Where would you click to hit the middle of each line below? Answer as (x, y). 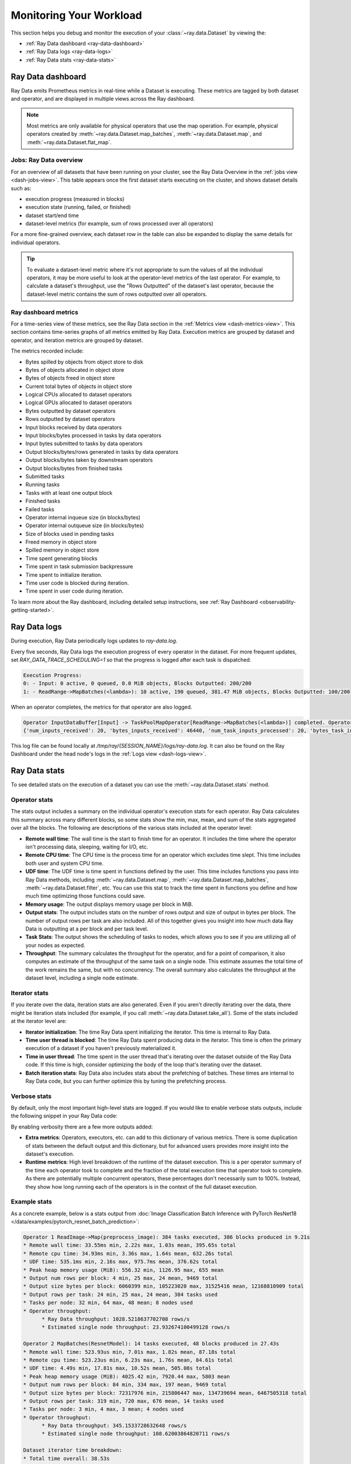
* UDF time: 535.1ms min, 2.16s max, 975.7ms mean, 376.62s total (120, 1262)
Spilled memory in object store (62, 550)
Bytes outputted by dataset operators (70, 411)
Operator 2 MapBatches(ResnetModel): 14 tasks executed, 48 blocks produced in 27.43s (151, 1344)
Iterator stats (30, 993)
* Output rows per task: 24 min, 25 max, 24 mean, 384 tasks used (120, 1294)
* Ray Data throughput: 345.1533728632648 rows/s (114, 1426)
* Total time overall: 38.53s (66, 1458)
